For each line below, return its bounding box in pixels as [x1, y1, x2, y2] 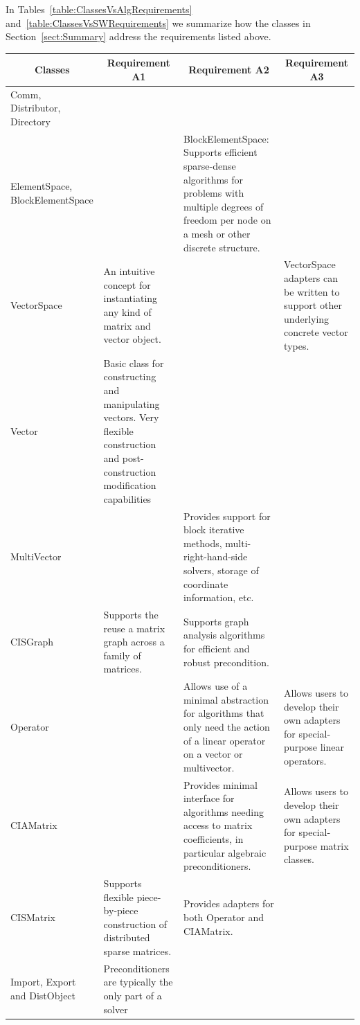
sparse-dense [183, 158, 236, 172]
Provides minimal [183, 777, 258, 792]
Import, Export [10, 974, 76, 989]
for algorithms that [183, 706, 264, 720]
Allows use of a [183, 679, 248, 693]
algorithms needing [183, 804, 264, 819]
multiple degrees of [183, 199, 264, 213]
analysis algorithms [183, 627, 265, 642]
